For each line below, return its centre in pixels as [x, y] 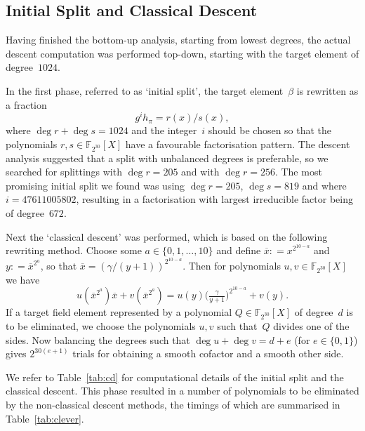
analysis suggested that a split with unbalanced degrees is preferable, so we [167, 158]
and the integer [164, 130]
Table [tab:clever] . [45, 418]
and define [239, 250]
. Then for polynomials [232, 265]
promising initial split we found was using [95, 185]
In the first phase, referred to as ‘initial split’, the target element [145, 90]
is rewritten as [327, 90]
